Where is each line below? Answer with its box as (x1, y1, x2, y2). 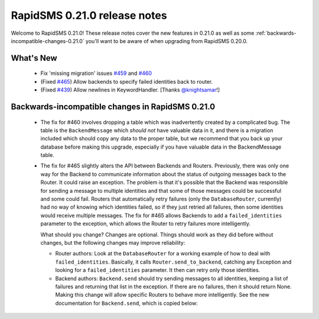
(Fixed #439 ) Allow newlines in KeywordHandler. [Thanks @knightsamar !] (40, 86, 220, 94)
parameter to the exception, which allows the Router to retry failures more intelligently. (40, 220, 251, 227)
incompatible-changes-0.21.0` (11, 37, 85, 44)
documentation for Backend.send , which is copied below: (55, 300, 198, 307)
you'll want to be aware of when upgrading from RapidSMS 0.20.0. (86, 37, 248, 44)
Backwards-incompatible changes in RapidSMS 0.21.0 (11, 101, 216, 111)
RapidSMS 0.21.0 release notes (11, 9, 168, 22)
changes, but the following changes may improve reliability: (40, 239, 185, 246)
